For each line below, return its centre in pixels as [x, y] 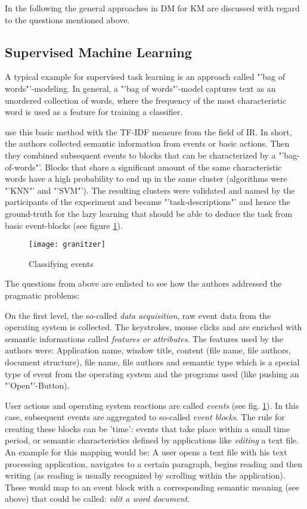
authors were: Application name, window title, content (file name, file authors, [148, 350]
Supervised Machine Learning [98, 52]
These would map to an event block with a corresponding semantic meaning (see [152, 487]
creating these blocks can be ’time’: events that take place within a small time [148, 428]
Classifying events [61, 263]
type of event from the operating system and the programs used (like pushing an [152, 373]
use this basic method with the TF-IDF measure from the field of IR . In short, [148, 131]
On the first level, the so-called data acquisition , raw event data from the [138, 315]
